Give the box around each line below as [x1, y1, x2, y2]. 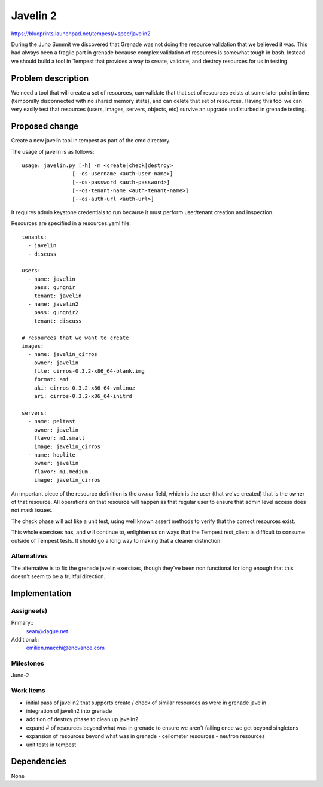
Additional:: [11, 636, 39, 643]
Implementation [11, 588, 72, 598]
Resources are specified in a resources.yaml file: [11, 220, 132, 227]
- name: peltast [28, 418, 76, 425]
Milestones [11, 659, 44, 667]
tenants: [22, 233, 47, 241]
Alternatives [11, 552, 48, 560]
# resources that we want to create [22, 334, 129, 341]
